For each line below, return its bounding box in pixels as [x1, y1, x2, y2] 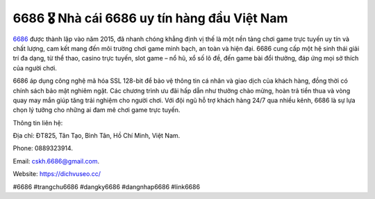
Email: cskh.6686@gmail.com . [12, 157, 100, 165]
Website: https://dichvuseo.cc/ [12, 170, 101, 178]
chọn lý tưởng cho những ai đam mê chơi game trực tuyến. [12, 106, 181, 114]
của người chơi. [12, 63, 57, 72]
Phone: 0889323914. [12, 144, 73, 152]
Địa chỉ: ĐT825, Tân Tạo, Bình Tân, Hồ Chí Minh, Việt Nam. [12, 132, 181, 140]
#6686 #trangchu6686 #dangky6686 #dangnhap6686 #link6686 [12, 182, 201, 191]
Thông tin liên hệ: [12, 118, 63, 127]
